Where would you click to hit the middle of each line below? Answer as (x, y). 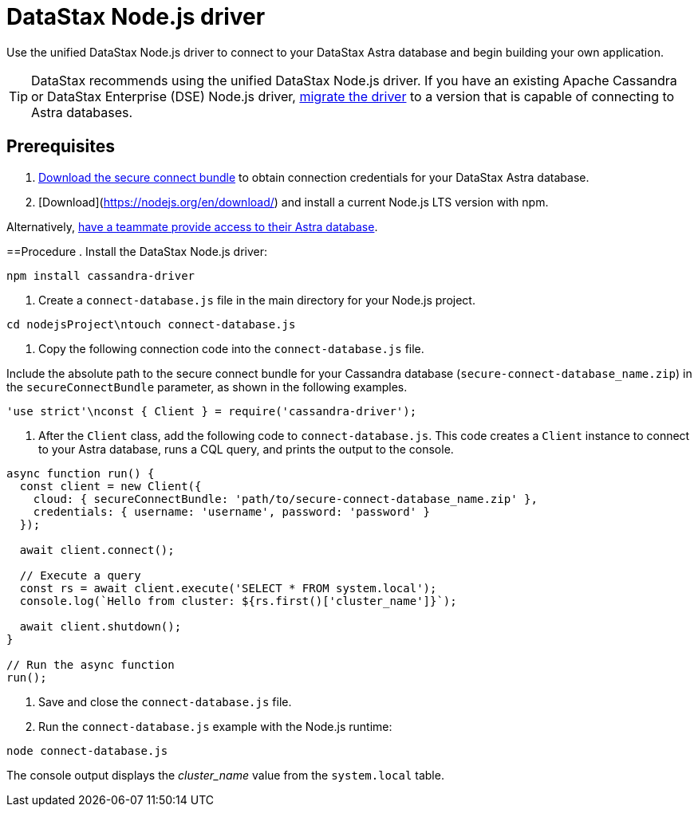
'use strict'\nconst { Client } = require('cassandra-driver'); (212, 411)
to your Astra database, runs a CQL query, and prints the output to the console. (246, 449)
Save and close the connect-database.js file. (165, 701)
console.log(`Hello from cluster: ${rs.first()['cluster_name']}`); (238, 601)
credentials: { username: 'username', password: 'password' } (232, 511)
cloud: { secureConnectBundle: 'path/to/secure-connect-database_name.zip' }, (285, 499)
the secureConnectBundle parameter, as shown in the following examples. (207, 387)
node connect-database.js (87, 750)
